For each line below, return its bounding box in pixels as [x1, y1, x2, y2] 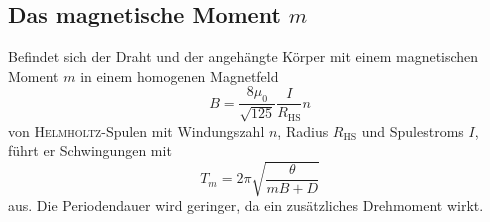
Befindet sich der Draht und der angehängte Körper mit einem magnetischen [8, 46, 479, 67]
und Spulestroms [361, 120, 464, 141]
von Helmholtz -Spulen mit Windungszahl [8, 120, 265, 141]
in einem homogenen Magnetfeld [80, 65, 279, 86]
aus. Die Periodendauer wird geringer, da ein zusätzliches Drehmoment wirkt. [8, 195, 484, 216]
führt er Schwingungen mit [8, 140, 172, 161]
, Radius [277, 120, 329, 141]
